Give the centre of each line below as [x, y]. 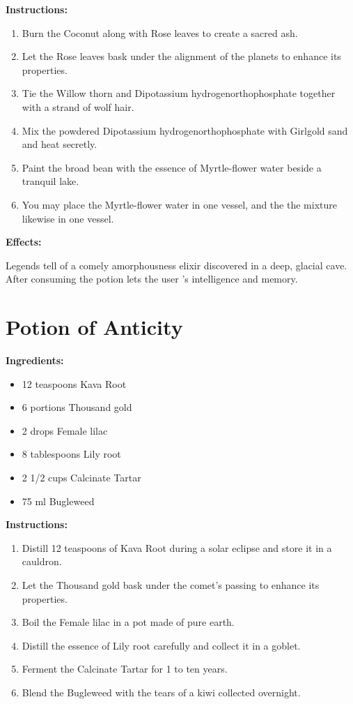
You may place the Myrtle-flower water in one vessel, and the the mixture [179, 204]
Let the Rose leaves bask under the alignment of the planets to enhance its [181, 56]
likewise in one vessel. [68, 218]
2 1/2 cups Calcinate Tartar [81, 477]
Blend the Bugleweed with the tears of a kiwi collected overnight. [161, 692]
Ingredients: [35, 360]
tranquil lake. [50, 181]
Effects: [24, 242]
